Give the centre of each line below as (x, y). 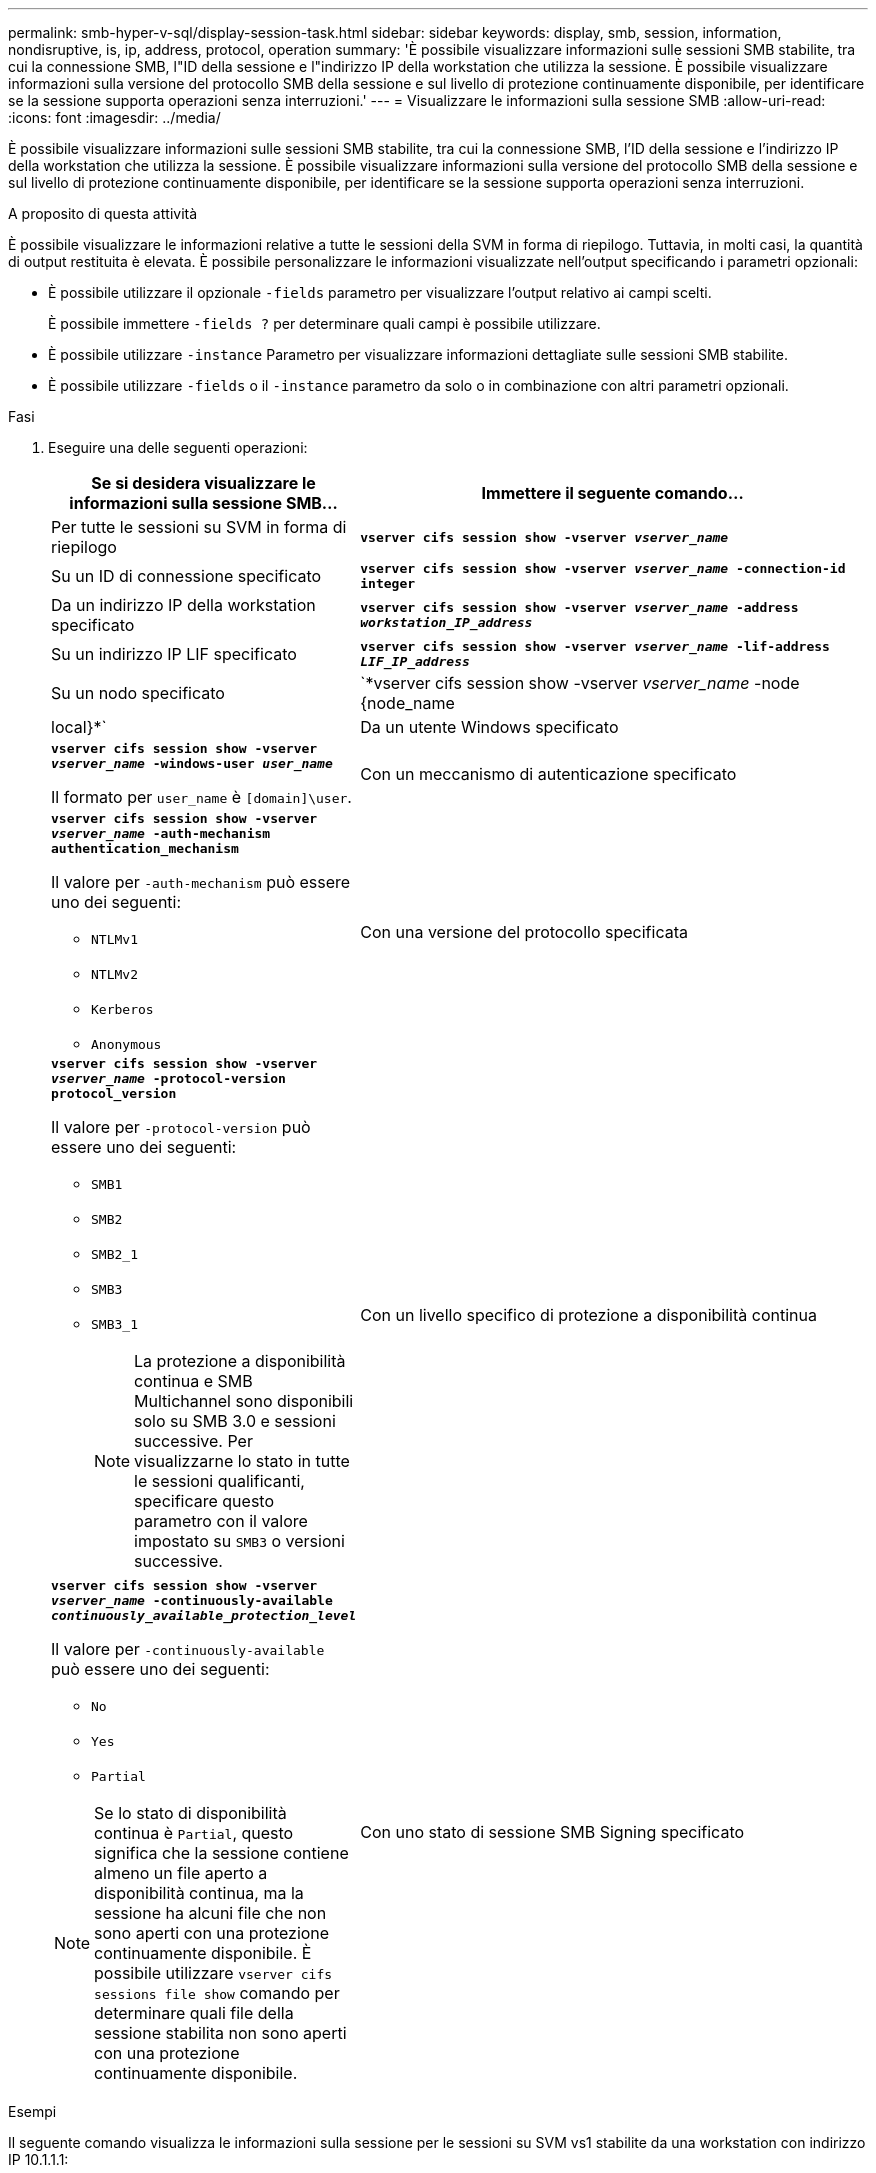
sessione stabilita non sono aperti (220, 2033)
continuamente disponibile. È (203, 1953)
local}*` (79, 727)
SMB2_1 (114, 1254)
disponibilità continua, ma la (199, 1893)
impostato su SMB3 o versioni (239, 1541)
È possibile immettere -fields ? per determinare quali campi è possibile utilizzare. (324, 323)
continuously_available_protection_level (204, 1615)
